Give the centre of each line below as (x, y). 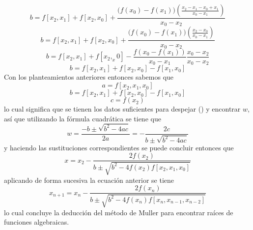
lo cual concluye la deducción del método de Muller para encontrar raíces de (119, 212)
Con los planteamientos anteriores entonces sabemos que (89, 77)
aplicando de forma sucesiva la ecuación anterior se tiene (89, 180)
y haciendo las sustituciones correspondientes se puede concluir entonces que (119, 147)
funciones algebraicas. (37, 222)
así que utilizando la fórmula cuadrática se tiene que (83, 118)
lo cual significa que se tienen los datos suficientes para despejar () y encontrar (122, 109)
